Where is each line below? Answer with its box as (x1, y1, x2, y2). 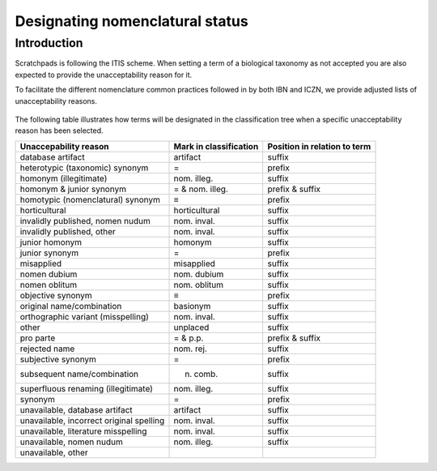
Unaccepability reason (19, 140, 109, 152)
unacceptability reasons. (15, 96, 97, 105)
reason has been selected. (15, 126, 104, 135)
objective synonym (19, 289, 92, 301)
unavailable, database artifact (19, 404, 133, 415)
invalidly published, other (19, 225, 117, 237)
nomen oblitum (19, 279, 77, 290)
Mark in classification (173, 140, 259, 152)
